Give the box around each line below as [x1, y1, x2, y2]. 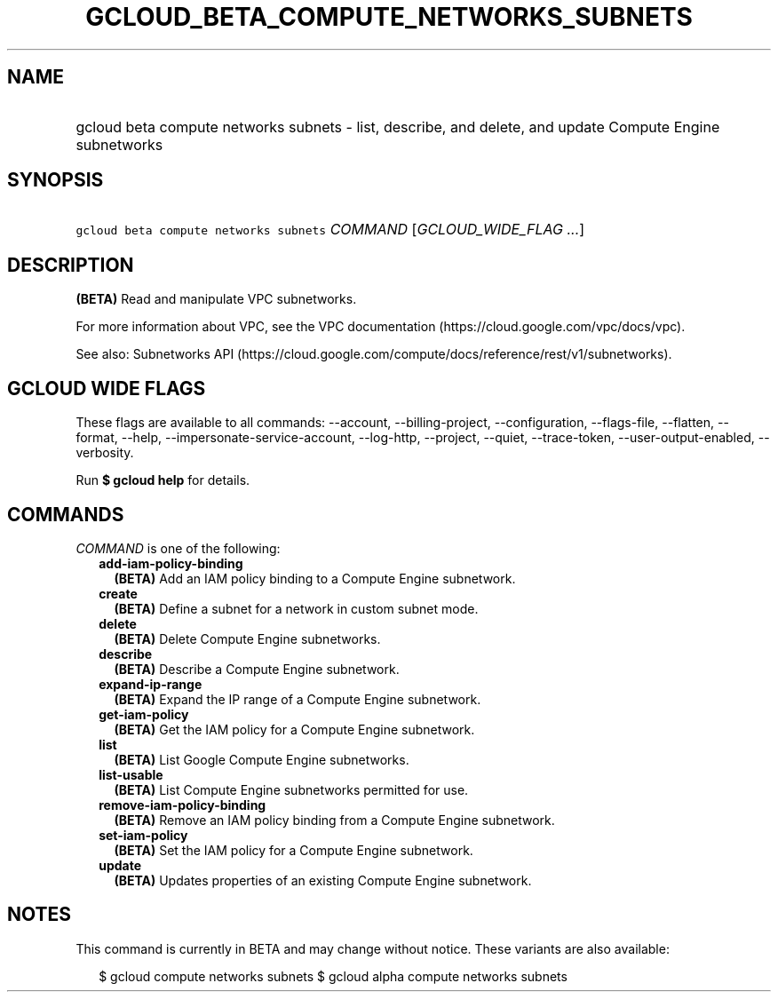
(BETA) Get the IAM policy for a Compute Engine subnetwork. [114, 721, 475, 737]
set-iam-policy [99, 827, 188, 843]
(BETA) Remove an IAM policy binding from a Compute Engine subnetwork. [114, 812, 555, 828]
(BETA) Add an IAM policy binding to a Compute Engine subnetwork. [114, 570, 516, 586]
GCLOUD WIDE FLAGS [7, 377, 206, 400]
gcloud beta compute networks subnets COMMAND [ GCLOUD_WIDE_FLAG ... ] [75, 220, 585, 239]
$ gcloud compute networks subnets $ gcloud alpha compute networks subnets [99, 968, 568, 984]
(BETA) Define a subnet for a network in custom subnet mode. [114, 600, 479, 616]
